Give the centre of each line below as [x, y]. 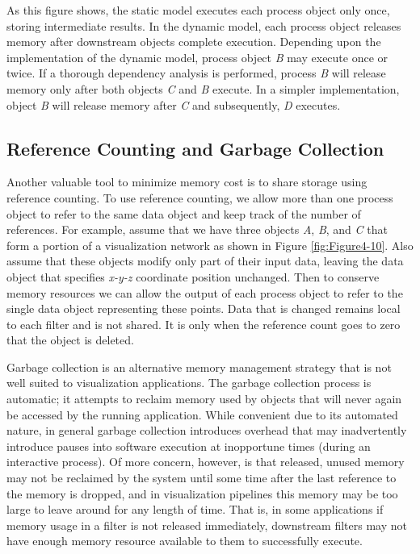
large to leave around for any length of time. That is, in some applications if [195, 509]
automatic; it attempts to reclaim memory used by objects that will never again [204, 399]
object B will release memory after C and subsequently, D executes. [174, 104]
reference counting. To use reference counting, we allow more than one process [200, 197]
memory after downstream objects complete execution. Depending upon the [194, 42]
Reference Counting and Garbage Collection [195, 148]
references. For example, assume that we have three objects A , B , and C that [197, 229]
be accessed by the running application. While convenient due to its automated [202, 414]
